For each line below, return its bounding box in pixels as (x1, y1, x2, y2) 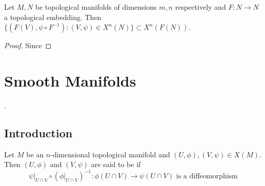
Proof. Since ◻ (4, 40, 52, 51)
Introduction (4, 125, 73, 140)
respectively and (175, 2, 226, 12)
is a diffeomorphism (176, 173, 238, 180)
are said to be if (91, 159, 141, 170)
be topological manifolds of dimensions (35, 2, 157, 12)
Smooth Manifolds (4, 70, 136, 91)
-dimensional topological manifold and (50, 149, 170, 159)
